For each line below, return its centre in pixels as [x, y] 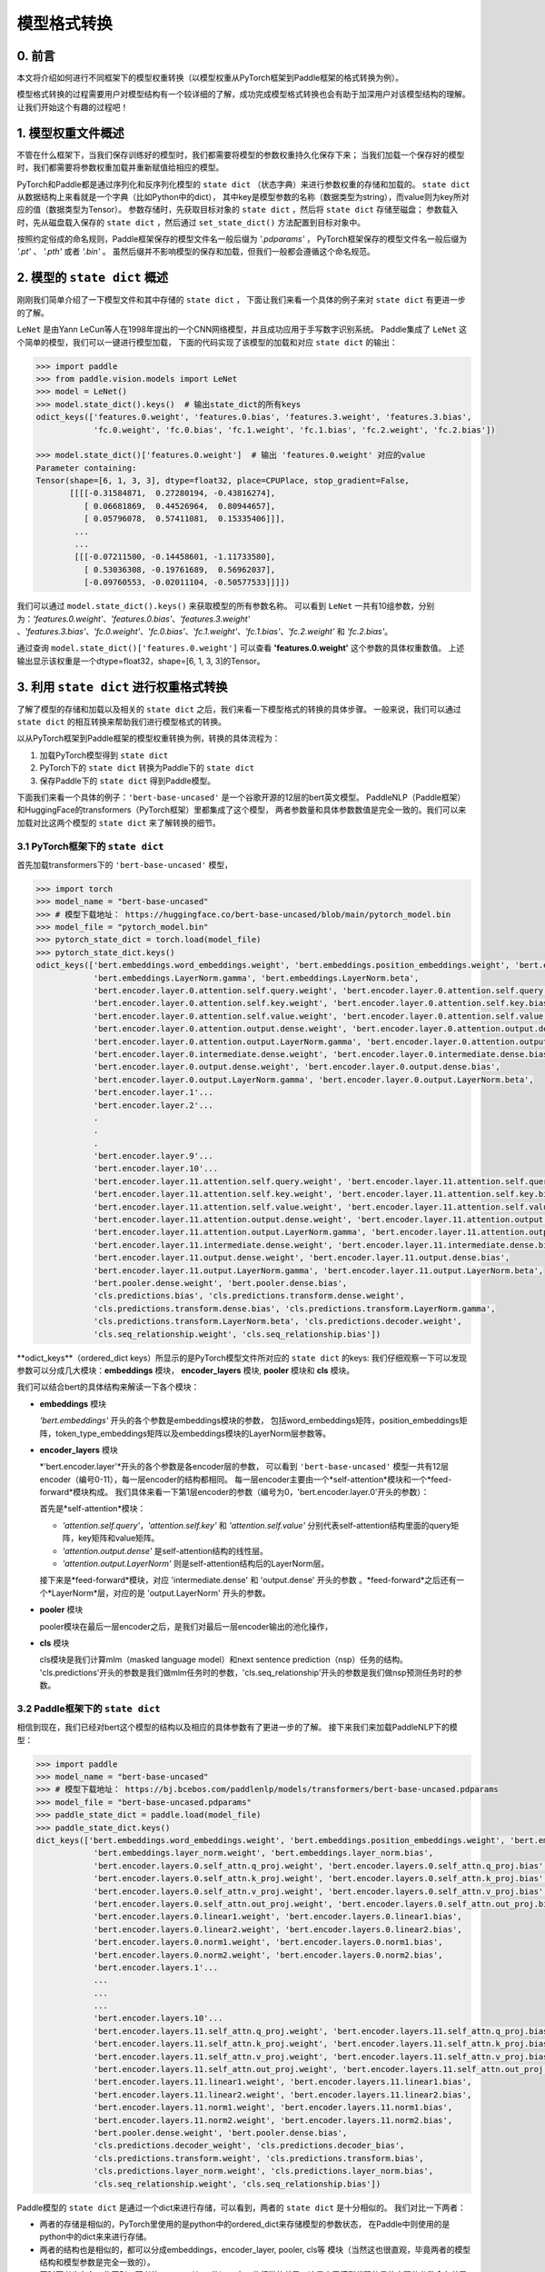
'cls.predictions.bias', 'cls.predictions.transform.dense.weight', [249, 1296]
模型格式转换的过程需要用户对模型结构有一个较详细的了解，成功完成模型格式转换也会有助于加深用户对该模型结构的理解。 [243, 95]
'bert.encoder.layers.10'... [158, 2018]
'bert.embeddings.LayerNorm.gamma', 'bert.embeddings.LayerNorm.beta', [256, 978]
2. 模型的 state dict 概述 [92, 278]
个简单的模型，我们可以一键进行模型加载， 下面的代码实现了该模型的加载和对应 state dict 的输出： [208, 342]
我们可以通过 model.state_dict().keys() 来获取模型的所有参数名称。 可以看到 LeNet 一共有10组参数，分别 [226, 606]
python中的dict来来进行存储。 [95, 2237]
